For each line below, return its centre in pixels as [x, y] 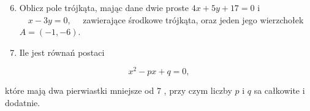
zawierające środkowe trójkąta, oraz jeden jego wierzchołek [193, 19]
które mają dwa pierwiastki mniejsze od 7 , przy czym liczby [119, 90]
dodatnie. [23, 103]
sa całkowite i [279, 90]
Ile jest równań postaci [62, 52]
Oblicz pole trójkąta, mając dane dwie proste [104, 7]
